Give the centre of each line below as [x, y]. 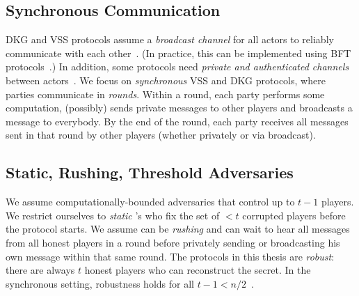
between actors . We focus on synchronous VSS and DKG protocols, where [166, 80]
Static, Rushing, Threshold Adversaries [150, 172]
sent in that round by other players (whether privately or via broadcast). [161, 135]
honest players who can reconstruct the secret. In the [198, 270]
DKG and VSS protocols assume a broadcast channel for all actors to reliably [170, 39]
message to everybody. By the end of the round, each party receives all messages [177, 121]
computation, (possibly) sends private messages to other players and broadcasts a [179, 108]
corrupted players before [294, 215]
